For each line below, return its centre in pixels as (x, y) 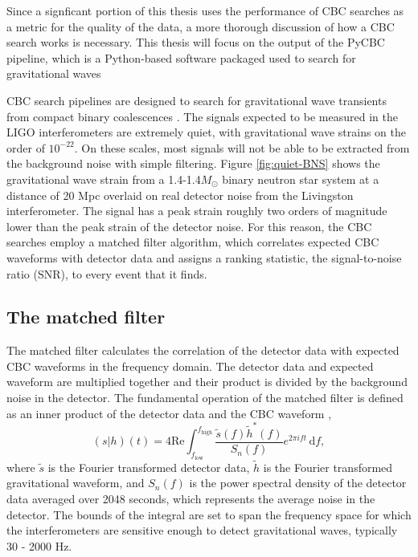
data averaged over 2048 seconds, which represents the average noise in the (191, 499)
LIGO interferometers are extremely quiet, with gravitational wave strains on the (206, 132)
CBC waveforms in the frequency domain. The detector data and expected (190, 366)
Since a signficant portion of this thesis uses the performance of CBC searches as (205, 10)
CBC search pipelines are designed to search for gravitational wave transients (197, 100)
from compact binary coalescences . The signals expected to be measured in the (202, 116)
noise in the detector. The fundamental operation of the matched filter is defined (205, 398)
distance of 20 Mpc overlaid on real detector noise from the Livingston (180, 195)
